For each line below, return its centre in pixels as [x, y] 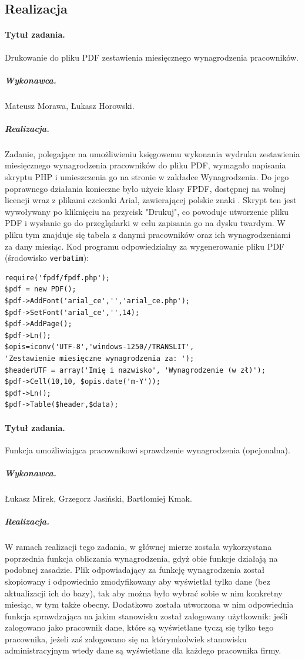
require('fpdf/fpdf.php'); [57, 278]
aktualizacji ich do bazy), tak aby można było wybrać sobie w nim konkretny [144, 593]
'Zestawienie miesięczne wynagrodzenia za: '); [100, 359]
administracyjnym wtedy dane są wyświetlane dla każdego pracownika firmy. [143, 650]
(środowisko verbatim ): [47, 258]
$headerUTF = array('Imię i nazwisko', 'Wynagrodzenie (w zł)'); [135, 370]
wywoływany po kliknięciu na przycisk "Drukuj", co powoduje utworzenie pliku [147, 211]
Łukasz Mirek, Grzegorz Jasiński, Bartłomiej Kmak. [98, 498]
